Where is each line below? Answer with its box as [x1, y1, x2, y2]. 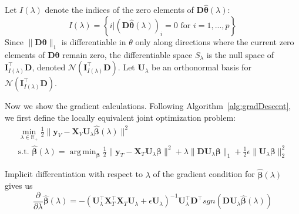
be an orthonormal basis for [152, 61, 251, 73]
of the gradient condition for [153, 168, 255, 180]
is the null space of [206, 48, 274, 60]
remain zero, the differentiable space [62, 48, 193, 60]
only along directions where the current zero [135, 35, 294, 47]
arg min [69, 147, 96, 156]
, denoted [32, 61, 66, 73]
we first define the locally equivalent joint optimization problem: [5, 111, 236, 123]
